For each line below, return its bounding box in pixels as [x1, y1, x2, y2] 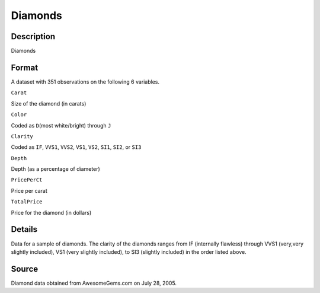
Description [11, 31, 56, 42]
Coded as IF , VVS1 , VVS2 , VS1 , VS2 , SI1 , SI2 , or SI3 [11, 144, 142, 151]
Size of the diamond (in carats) [11, 100, 87, 107]
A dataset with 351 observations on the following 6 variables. [11, 78, 160, 85]
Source [11, 264, 39, 274]
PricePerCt [11, 177, 43, 183]
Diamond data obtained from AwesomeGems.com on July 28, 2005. [11, 279, 177, 286]
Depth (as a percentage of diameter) [11, 165, 100, 173]
